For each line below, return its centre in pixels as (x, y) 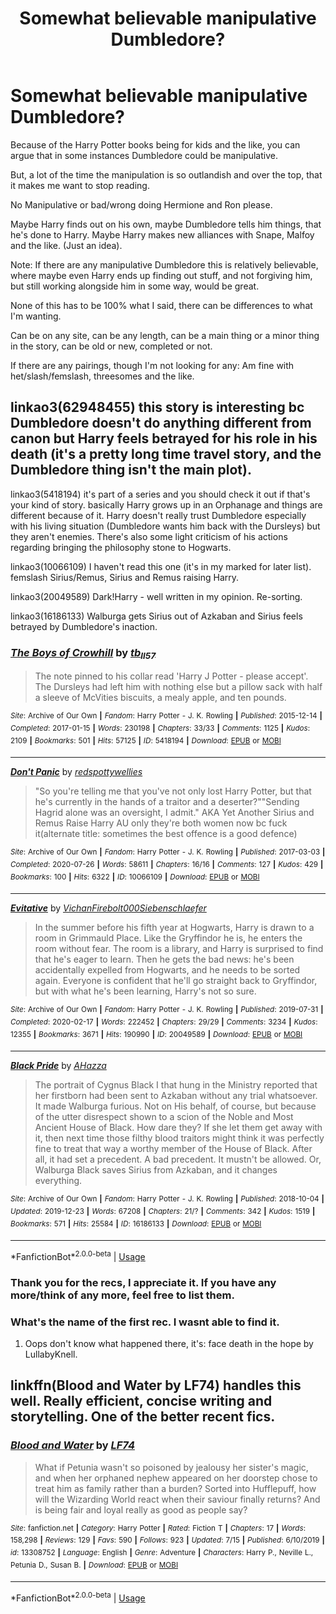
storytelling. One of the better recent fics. (143, 1417)
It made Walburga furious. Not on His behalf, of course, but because (175, 1106)
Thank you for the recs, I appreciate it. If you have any (143, 1282)
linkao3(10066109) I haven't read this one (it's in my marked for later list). (161, 566)
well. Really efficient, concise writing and (141, 1401)
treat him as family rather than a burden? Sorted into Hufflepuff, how (175, 1488)
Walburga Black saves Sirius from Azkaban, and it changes (156, 1170)
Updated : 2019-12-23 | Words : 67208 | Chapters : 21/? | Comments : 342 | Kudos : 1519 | (163, 1211)
